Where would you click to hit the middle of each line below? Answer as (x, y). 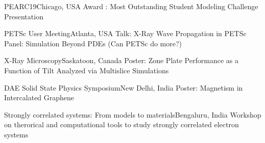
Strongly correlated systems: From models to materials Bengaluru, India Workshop (133, 114)
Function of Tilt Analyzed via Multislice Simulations (87, 70)
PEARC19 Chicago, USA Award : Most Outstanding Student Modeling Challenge (131, 6)
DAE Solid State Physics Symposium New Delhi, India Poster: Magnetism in (124, 87)
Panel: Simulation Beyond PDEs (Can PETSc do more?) (93, 43)
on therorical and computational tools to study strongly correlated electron (122, 124)
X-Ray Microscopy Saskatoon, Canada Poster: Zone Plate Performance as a (121, 60)
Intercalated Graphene (39, 97)
